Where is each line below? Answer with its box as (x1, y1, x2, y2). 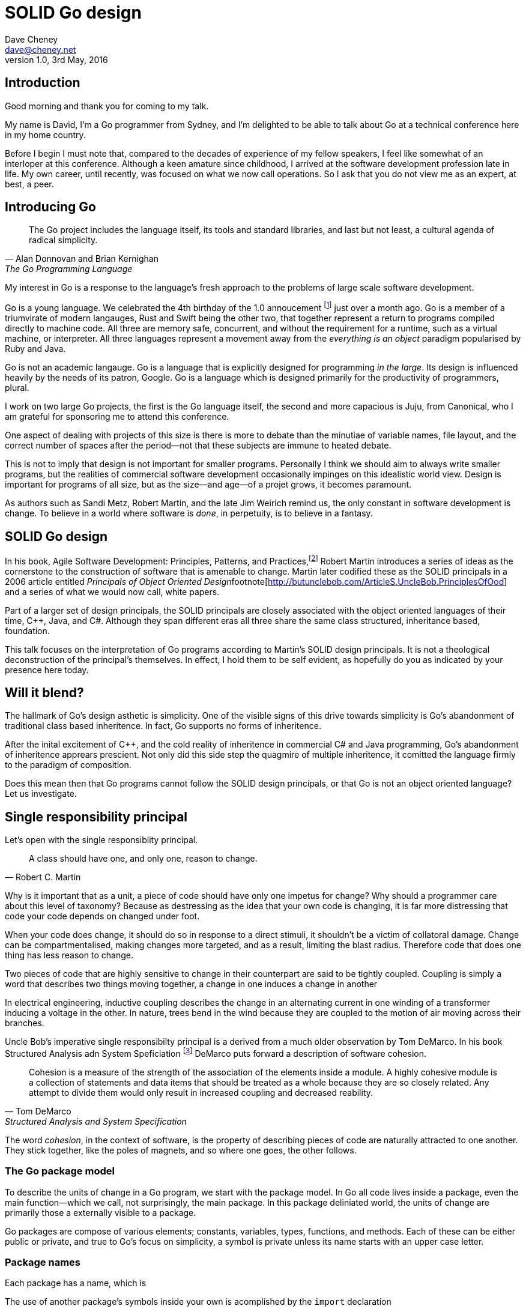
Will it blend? (5, 685, 84, 701)
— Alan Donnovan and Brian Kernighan (5, 253, 159, 264)
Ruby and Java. (5, 343, 66, 354)
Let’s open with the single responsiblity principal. (5, 835, 198, 845)
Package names (5, 1256, 80, 1269)
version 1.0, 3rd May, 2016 (5, 54, 108, 65)
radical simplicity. (29, 235, 98, 246)
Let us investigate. (5, 788, 77, 799)
